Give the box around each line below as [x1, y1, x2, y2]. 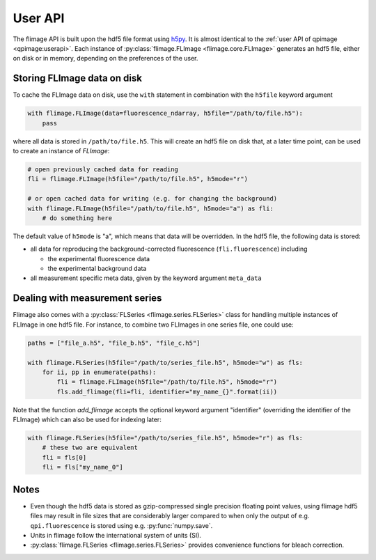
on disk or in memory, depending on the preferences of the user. [13, 54, 198, 63]
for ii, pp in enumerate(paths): [42, 368, 157, 376]
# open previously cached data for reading [27, 165, 179, 173]
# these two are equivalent [42, 444, 139, 452]
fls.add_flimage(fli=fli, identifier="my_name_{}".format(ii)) [56, 387, 278, 396]
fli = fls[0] [42, 453, 87, 461]
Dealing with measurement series [13, 293, 162, 304]
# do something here [42, 214, 113, 222]
